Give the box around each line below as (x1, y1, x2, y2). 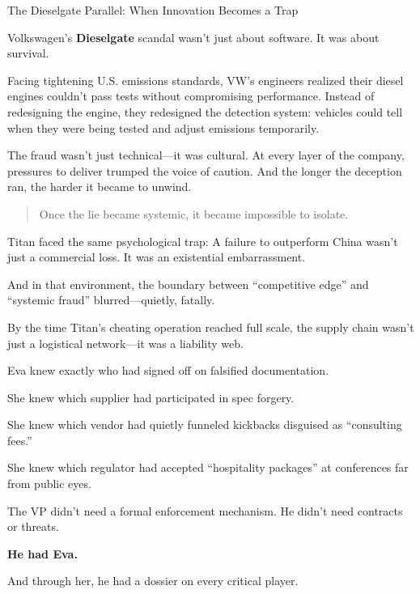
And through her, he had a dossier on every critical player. (7, 572, 299, 589)
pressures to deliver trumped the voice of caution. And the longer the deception (7, 162, 402, 179)
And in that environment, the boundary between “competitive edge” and (7, 275, 369, 292)
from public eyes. (7, 475, 91, 492)
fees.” (7, 431, 32, 448)
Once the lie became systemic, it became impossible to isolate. (39, 205, 349, 222)
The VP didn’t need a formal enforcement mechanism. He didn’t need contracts (7, 502, 403, 519)
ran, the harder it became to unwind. (7, 178, 192, 195)
